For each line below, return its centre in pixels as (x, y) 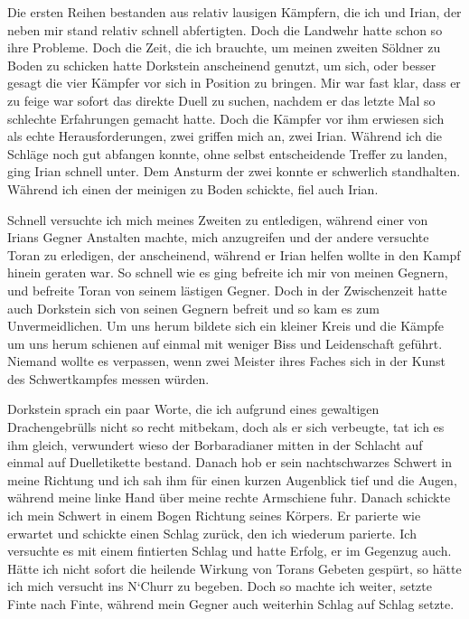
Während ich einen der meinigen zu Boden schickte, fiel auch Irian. (193, 188)
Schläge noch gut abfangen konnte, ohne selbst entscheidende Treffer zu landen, (227, 153)
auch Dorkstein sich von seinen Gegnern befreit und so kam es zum (193, 308)
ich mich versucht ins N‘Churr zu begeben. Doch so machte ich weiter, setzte (220, 586)
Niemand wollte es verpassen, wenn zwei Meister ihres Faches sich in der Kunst (227, 361)
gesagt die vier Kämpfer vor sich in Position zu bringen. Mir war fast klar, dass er (234, 83)
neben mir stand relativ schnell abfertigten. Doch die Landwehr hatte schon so (225, 29)
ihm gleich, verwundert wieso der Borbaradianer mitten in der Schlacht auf (215, 444)
